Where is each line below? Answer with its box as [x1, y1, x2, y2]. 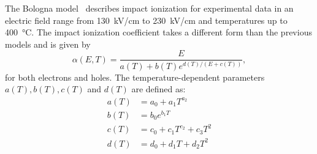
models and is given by [5, 37, 91, 50]
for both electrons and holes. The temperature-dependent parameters [5, 70, 265, 83]
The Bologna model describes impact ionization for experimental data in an [5, 2, 294, 14]
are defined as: [131, 82, 186, 95]
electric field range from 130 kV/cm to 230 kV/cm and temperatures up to [5, 13, 288, 26]
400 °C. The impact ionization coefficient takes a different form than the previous [5, 26, 312, 38]
